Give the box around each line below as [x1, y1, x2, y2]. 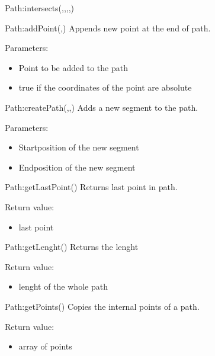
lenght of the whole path [18, 280, 108, 293]
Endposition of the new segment [18, 161, 136, 173]
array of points [18, 340, 72, 352]
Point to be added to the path [18, 61, 128, 73]
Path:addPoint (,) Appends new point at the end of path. [5, 21, 211, 34]
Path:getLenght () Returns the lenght [5, 240, 139, 253]
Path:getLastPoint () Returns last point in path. [5, 181, 178, 193]
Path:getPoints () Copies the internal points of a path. [5, 300, 200, 312]
